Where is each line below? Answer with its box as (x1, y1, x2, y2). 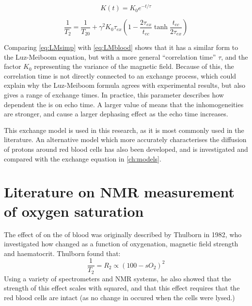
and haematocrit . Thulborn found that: (4, 248, 121, 258)
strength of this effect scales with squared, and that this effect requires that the (4, 283, 240, 293)
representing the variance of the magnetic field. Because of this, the (34, 61, 234, 71)
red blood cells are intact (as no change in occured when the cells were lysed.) (4, 292, 235, 302)
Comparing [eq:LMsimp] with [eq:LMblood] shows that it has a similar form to (4, 42, 238, 52)
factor (4, 61, 21, 71)
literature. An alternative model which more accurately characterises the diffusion (4, 134, 247, 145)
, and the (221, 51, 248, 62)
